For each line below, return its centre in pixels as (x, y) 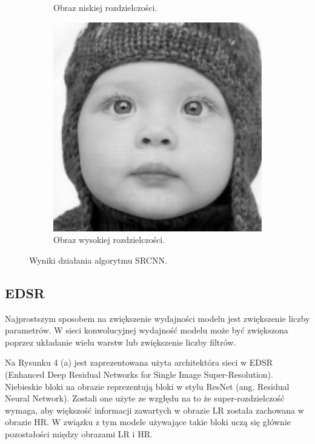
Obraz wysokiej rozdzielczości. (109, 240)
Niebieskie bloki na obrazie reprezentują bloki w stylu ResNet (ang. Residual (147, 386)
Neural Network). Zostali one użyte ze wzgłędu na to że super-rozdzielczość (145, 398)
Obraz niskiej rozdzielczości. (105, 7)
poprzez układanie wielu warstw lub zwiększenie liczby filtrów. (121, 342)
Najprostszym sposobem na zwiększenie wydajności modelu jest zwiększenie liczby (157, 318)
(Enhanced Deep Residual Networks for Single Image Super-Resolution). (139, 374)
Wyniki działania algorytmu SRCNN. (98, 260)
